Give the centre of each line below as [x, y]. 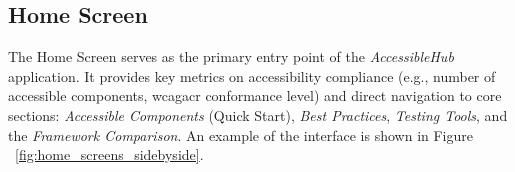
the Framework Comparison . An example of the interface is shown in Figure [240, 134]
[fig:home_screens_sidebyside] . [109, 154]
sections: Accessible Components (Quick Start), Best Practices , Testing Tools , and [258, 114]
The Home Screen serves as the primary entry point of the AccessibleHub [231, 56]
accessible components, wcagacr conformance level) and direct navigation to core [255, 95]
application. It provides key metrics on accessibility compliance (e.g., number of [252, 75]
